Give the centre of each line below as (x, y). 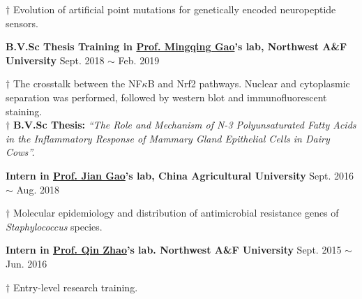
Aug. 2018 (38, 189)
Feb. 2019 (139, 60)
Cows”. (20, 152)
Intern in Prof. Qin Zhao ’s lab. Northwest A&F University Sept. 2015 (174, 250)
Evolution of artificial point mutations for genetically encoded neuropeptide (174, 9)
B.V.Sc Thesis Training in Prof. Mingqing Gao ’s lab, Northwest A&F (176, 46)
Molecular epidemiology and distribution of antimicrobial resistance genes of (176, 213)
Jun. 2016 (27, 263)
